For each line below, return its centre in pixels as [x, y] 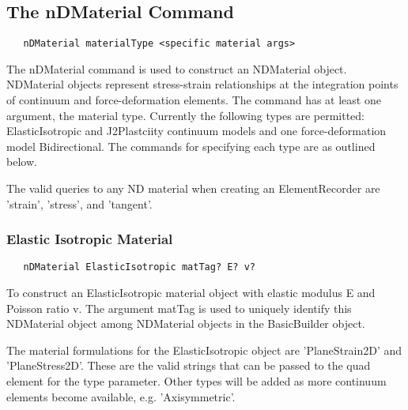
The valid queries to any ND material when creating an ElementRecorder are [193, 188]
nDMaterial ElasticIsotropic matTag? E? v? [139, 267]
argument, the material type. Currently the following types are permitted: [185, 115]
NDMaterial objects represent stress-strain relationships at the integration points [202, 84]
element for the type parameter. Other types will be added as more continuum [196, 381]
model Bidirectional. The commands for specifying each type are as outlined [191, 146]
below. [22, 162]
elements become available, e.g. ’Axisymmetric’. [121, 396]
